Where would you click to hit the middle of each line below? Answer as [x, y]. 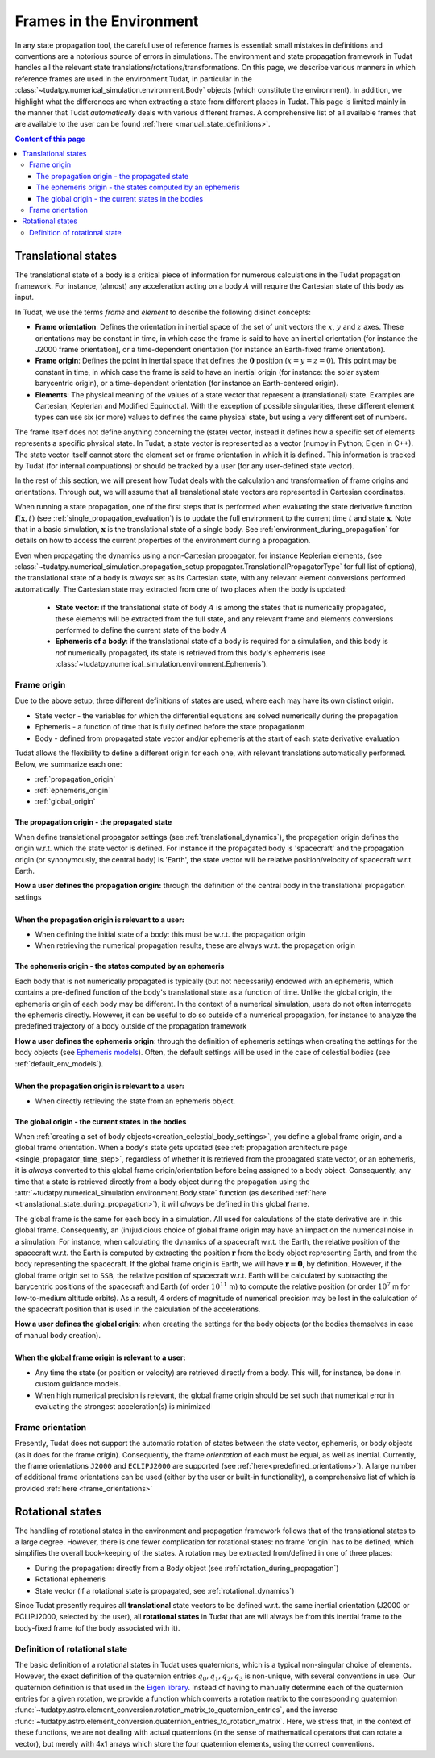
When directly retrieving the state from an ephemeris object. [135, 1101]
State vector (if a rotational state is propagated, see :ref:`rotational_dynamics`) [165, 1590]
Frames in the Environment [107, 21]
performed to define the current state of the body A [141, 630]
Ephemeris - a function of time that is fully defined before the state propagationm [170, 727]
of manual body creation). [58, 1335]
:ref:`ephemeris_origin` [73, 791]
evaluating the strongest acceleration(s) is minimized [123, 1407]
